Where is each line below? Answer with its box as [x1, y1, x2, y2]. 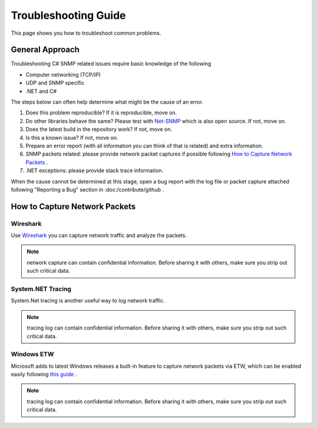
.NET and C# [25, 87, 57, 94]
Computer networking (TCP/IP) [25, 71, 101, 78]
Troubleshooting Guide [11, 9, 126, 22]
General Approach [11, 45, 79, 55]
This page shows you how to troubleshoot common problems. [11, 29, 161, 37]
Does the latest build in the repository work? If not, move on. [25, 126, 173, 133]
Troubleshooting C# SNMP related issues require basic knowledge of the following [11, 60, 211, 67]
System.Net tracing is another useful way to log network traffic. [11, 297, 165, 304]
